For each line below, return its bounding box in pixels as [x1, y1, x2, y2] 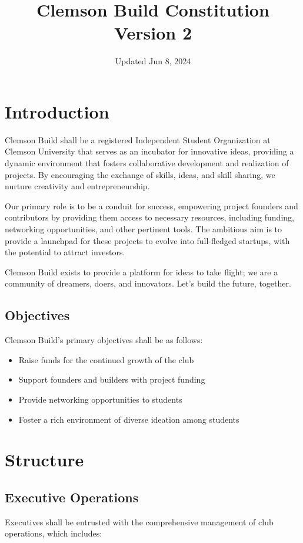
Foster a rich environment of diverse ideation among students [18, 413, 239, 425]
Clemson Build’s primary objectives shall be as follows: [5, 334, 203, 346]
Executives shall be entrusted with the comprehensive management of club [5, 515, 274, 528]
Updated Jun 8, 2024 [115, 55, 191, 67]
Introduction [5, 99, 109, 123]
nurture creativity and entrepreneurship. [5, 180, 150, 192]
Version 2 [114, 21, 192, 45]
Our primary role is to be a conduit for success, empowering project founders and [5, 199, 298, 212]
